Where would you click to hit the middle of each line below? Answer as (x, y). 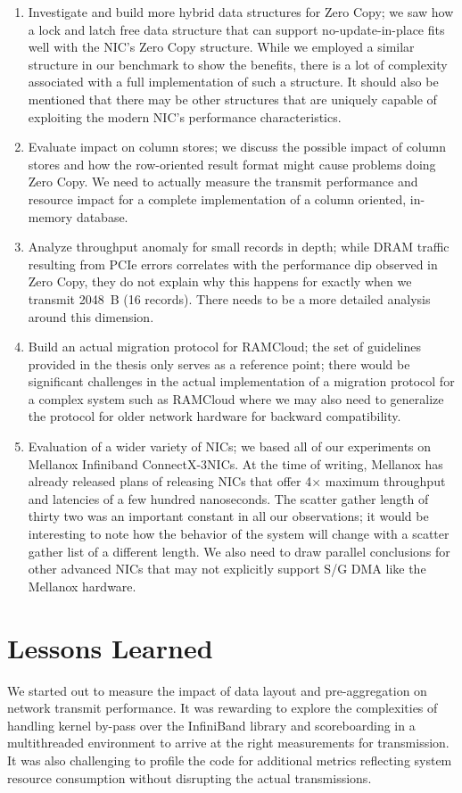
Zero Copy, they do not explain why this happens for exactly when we (220, 281)
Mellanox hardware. (82, 586)
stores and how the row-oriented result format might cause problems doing (232, 164)
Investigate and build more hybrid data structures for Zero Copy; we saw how (241, 12)
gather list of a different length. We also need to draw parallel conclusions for (239, 551)
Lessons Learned (110, 647)
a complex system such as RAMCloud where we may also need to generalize (236, 398)
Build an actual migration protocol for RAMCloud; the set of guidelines (224, 347)
